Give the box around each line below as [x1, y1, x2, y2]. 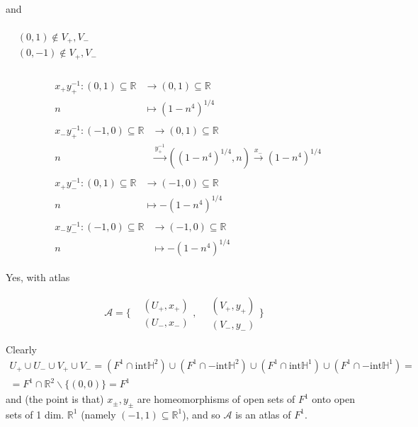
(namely [81, 406, 116, 421]
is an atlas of [235, 406, 291, 421]
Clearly [6, 341, 37, 356]
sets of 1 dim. [6, 406, 64, 421]
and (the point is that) [6, 392, 104, 406]
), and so [182, 406, 220, 421]
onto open [312, 392, 355, 406]
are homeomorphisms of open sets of [137, 392, 295, 406]
